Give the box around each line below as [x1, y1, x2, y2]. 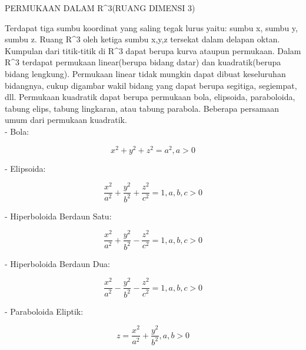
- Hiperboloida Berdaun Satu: [5, 209, 112, 222]
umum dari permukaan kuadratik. [5, 114, 127, 126]
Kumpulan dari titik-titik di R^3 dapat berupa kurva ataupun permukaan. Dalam [5, 44, 301, 56]
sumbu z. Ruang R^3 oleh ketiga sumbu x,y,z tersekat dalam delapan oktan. [5, 33, 280, 45]
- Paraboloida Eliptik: [5, 305, 84, 317]
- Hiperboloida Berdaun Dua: [5, 257, 111, 269]
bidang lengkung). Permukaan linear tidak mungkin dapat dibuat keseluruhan [5, 67, 286, 79]
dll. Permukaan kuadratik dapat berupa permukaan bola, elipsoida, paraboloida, [5, 91, 295, 103]
